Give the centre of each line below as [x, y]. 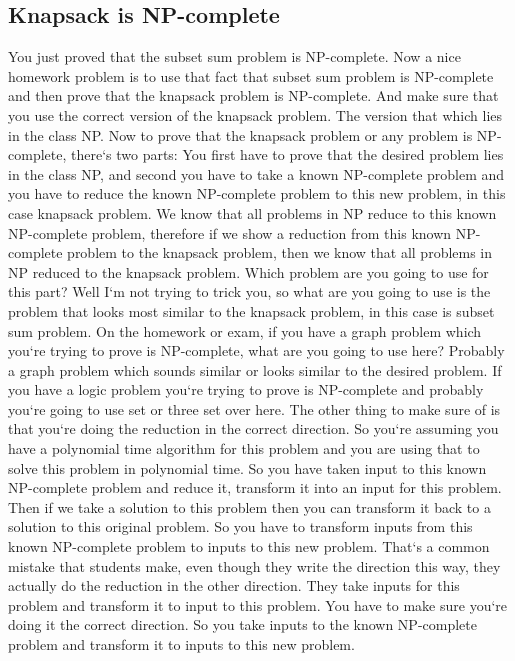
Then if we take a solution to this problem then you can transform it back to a [249, 506]
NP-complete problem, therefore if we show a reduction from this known [230, 232]
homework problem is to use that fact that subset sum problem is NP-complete [251, 75]
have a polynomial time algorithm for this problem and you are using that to [244, 448]
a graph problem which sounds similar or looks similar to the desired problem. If [255, 369]
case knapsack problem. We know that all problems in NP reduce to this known [252, 212]
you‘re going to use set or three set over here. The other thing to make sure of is [254, 408]
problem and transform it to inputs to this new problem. [181, 644]
